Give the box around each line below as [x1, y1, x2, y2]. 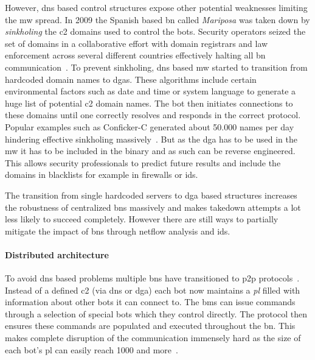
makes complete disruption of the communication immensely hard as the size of [5, 331, 301, 344]
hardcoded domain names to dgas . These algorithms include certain [5, 72, 257, 85]
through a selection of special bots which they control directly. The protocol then [5, 307, 308, 320]
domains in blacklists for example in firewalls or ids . [5, 168, 198, 181]
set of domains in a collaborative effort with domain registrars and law [5, 37, 268, 49]
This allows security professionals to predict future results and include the [5, 156, 281, 169]
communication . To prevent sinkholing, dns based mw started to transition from [5, 60, 308, 73]
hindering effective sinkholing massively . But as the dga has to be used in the [5, 132, 297, 145]
